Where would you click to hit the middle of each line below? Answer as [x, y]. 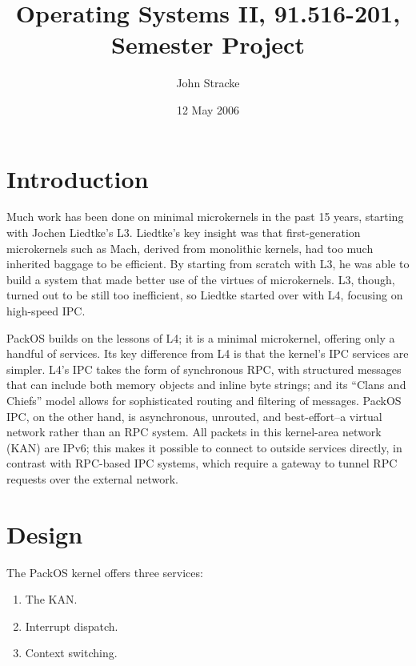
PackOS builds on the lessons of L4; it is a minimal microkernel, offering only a [201, 337]
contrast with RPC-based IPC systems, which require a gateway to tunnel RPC [202, 463]
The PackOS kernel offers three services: [105, 572]
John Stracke [208, 83]
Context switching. [71, 653]
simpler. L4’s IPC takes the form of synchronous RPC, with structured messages [204, 369]
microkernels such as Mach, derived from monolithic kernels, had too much [190, 248]
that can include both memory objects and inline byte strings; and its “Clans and [206, 385]
